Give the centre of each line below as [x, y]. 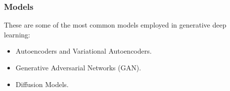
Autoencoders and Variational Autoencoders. [84, 51]
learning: [17, 34]
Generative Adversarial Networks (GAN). [78, 67]
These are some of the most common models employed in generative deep [115, 25]
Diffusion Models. [42, 84]
